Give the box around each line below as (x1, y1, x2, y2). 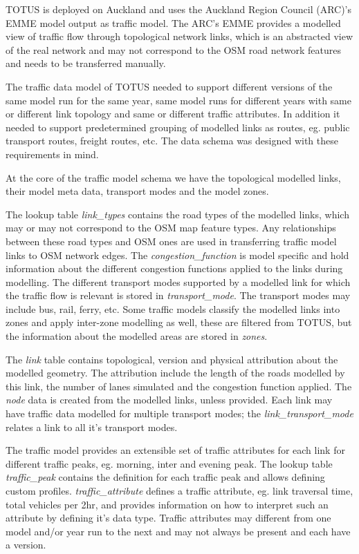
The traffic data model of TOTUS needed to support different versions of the (6, 79, 333, 93)
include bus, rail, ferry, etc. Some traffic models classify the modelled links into (6, 301, 340, 316)
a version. (6, 537, 46, 552)
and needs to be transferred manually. (6, 56, 166, 70)
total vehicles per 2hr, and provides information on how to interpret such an (6, 497, 329, 511)
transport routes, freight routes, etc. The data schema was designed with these (6, 133, 338, 148)
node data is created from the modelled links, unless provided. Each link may (6, 392, 333, 407)
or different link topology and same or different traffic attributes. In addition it (6, 106, 340, 121)
